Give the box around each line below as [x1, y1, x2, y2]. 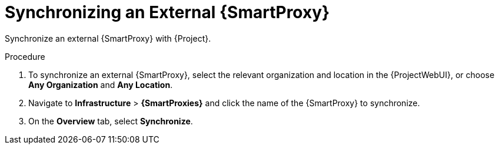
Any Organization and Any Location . [28, 79, 173, 90]
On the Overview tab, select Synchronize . [28, 116, 193, 126]
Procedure [5, 51, 45, 62]
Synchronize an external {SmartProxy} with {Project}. [5, 33, 211, 43]
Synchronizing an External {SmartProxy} [5, 2, 330, 22]
